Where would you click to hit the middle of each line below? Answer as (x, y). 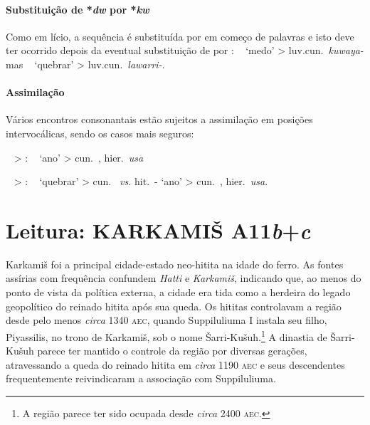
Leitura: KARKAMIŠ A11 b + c (158, 230)
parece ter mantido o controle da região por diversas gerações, (172, 351)
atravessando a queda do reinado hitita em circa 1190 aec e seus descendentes (175, 364)
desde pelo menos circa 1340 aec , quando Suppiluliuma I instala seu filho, (166, 320)
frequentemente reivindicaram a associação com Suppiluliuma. (141, 378)
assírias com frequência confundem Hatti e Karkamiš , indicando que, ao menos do (184, 278)
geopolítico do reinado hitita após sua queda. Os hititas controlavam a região (174, 306)
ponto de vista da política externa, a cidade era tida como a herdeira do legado (178, 292)
